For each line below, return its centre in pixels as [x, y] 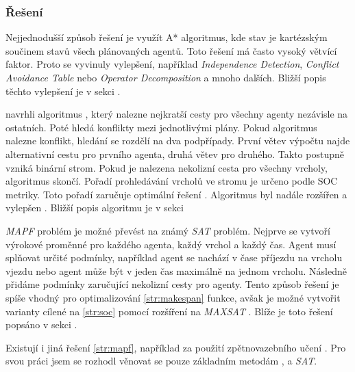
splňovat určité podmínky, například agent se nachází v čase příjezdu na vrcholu [174, 257]
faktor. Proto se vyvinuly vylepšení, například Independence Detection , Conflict [172, 64]
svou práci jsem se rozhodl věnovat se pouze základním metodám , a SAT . [161, 361]
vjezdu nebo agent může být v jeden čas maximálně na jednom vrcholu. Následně [176, 270]
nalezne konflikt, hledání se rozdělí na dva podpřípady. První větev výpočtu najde [178, 141]
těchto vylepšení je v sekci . [63, 91]
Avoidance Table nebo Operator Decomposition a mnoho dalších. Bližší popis [166, 77]
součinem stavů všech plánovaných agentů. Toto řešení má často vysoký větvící [171, 50]
